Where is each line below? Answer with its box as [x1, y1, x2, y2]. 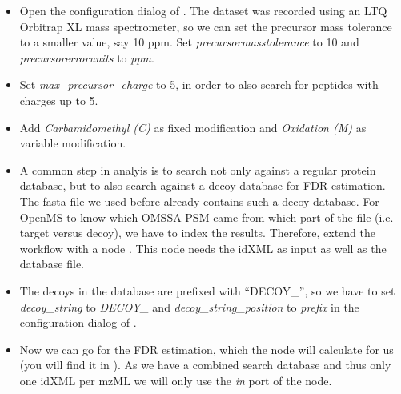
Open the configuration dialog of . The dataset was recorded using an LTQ [19, 2, 387, 18]
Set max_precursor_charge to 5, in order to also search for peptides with [19, 76, 379, 93]
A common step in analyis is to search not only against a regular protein [19, 161, 376, 178]
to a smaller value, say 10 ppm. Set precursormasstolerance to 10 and [19, 34, 359, 50]
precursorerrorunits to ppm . [19, 49, 154, 66]
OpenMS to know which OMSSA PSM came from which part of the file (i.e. [19, 208, 394, 225]
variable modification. [19, 135, 126, 151]
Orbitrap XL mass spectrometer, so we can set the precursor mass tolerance [19, 18, 392, 34]
